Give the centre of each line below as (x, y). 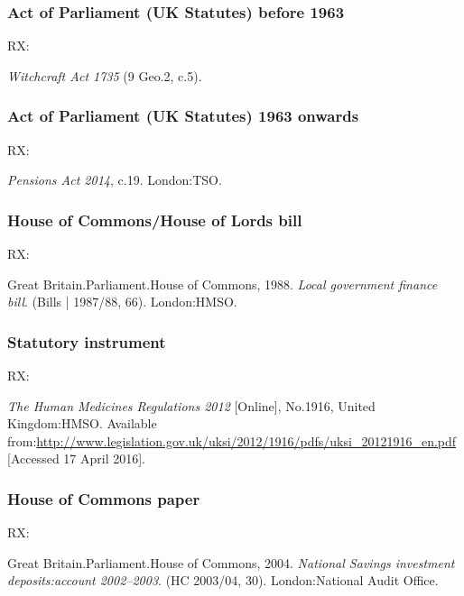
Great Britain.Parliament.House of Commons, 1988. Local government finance (223, 284)
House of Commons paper (104, 498)
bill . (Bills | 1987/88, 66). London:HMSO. (122, 302)
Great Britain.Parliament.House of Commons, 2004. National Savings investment (231, 562)
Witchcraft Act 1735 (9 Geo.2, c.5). (105, 75)
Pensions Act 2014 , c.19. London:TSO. (115, 180)
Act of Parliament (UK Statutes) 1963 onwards (183, 116)
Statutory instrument (87, 341)
